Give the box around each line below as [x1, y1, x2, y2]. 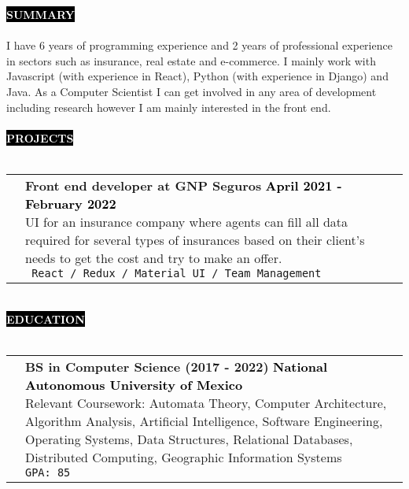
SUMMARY [6, 6, 75, 22]
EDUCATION [6, 310, 85, 327]
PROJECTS [6, 129, 74, 146]
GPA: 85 [25, 465, 71, 479]
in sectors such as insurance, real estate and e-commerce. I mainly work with [6, 52, 376, 69]
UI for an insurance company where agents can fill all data [25, 212, 348, 231]
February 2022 [25, 194, 116, 213]
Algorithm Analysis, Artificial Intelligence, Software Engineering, [25, 411, 383, 430]
